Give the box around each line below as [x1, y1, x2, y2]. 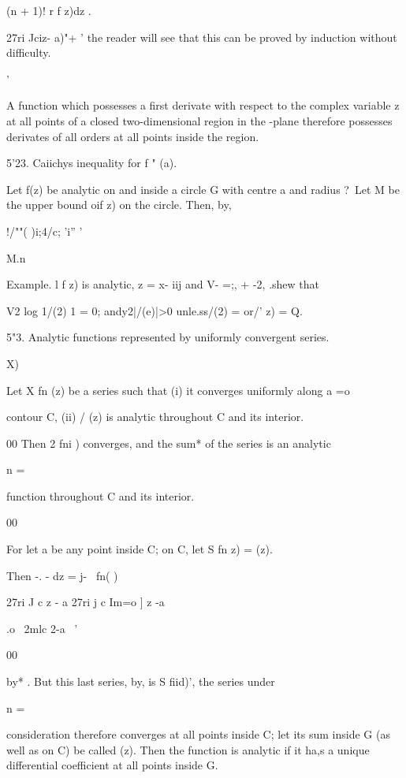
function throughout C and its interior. [6, 487, 195, 504]
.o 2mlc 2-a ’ [6, 620, 78, 636]
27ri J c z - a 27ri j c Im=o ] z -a [6, 594, 165, 610]
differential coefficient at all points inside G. [6, 757, 218, 773]
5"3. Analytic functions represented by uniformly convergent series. [6, 329, 330, 345]
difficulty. [6, 44, 51, 61]
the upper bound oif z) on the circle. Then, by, [6, 196, 232, 213]
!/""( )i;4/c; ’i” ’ [6, 222, 83, 239]
